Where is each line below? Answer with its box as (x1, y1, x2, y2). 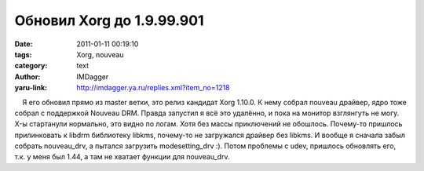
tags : (14, 49, 32, 59)
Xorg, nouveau (76, 49, 125, 59)
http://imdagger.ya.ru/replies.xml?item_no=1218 (76, 83, 231, 93)
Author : (14, 71, 41, 82)
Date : (14, 39, 33, 49)
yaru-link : (14, 83, 47, 93)
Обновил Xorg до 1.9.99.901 (14, 12, 204, 29)
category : (14, 61, 48, 71)
